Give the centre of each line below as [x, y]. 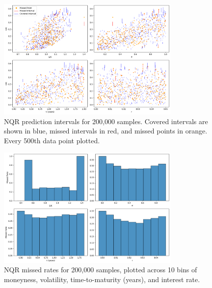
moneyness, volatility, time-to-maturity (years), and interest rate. [102, 279]
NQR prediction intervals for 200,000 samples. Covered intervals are [106, 121]
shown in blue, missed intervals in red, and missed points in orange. [106, 131]
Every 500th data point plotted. [52, 141]
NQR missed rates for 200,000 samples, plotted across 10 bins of [101, 270]
